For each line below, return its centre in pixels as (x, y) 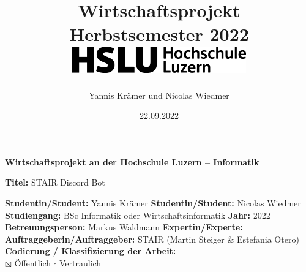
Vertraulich (80, 263)
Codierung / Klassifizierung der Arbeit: (91, 251)
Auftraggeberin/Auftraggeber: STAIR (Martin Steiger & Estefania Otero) (152, 239)
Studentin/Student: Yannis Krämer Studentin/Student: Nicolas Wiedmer (153, 203)
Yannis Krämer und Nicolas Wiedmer (159, 95)
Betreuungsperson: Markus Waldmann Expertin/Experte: (124, 227)
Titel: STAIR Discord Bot (55, 182)
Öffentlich (33, 263)
